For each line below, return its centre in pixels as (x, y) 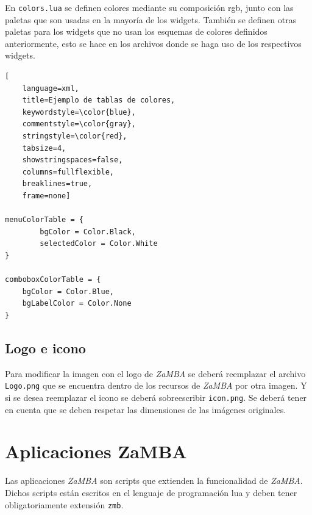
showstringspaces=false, (73, 160)
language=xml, (51, 88)
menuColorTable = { (44, 220)
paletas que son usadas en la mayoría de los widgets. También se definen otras (151, 19)
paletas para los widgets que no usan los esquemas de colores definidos (136, 31)
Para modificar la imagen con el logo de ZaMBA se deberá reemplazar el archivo (155, 373)
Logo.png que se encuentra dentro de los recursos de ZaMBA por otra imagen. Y (156, 385)
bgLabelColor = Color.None (77, 304)
